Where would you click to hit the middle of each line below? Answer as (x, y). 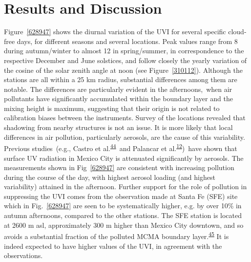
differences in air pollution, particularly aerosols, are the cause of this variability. (125, 137)
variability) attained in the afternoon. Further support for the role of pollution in (125, 186)
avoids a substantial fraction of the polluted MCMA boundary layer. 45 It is (116, 235)
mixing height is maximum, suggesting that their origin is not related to (112, 108)
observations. (23, 255)
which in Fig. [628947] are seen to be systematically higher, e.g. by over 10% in (123, 206)
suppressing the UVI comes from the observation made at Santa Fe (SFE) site (121, 196)
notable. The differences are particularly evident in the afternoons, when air (118, 89)
